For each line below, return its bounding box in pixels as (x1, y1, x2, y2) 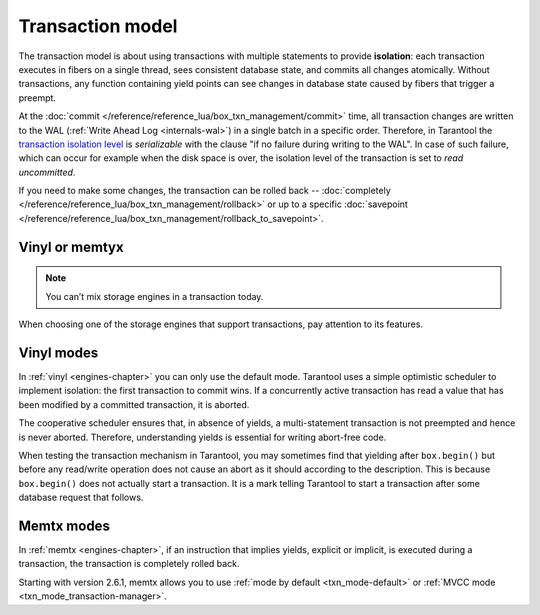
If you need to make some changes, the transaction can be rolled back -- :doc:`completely (18, 185, 392, 197)
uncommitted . (18, 166, 76, 178)
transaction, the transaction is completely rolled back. (18, 558, 240, 570)
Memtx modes (18, 517, 110, 534)
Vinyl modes (18, 344, 99, 361)
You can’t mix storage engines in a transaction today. (45, 290, 264, 302)
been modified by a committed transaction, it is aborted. (18, 398, 250, 410)
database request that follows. (18, 491, 144, 504)
